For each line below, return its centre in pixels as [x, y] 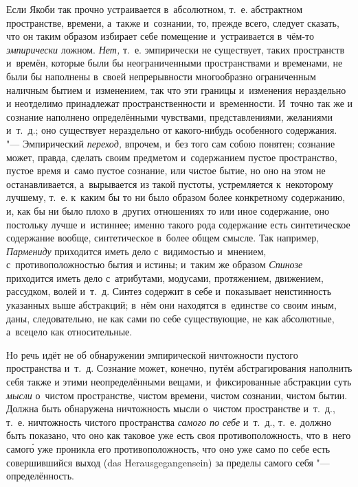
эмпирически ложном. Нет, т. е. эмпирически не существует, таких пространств [176, 49]
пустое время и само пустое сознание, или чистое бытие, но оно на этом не [166, 170]
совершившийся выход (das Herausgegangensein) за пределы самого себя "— [168, 462]
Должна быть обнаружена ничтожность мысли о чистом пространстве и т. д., [171, 408]
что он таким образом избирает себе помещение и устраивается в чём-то [160, 36]
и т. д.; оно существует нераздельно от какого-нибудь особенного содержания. [172, 130]
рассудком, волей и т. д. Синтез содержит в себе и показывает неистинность [169, 291]
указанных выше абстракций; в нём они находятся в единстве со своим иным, [171, 305]
